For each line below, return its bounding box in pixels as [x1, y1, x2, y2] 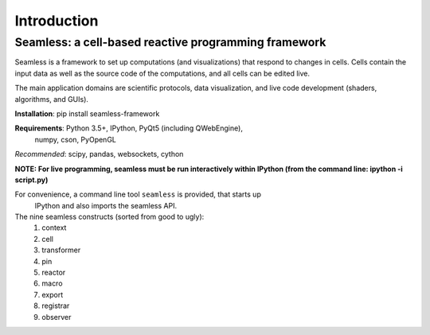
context [41, 223, 67, 232]
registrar [41, 301, 70, 310]
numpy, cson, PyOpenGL [34, 134, 117, 144]
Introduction [14, 12, 99, 29]
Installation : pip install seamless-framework [14, 108, 160, 119]
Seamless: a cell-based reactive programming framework [14, 35, 326, 49]
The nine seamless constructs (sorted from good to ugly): [14, 212, 205, 222]
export [41, 290, 64, 299]
